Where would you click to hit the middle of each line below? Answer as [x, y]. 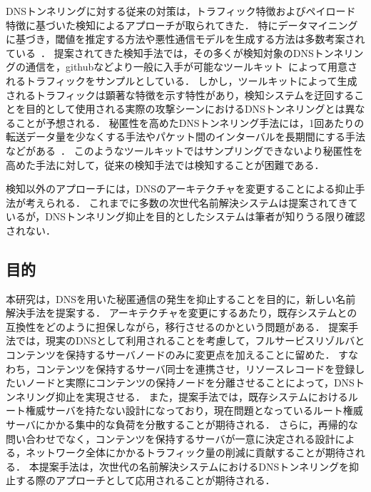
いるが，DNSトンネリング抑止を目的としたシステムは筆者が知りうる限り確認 [185, 216]
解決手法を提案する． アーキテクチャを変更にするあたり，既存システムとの [182, 313]
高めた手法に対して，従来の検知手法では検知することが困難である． [165, 164]
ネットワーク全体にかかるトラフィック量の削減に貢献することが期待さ [190, 452]
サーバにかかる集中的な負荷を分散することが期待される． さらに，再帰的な [182, 425]
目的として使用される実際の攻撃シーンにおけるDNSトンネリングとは [185, 109]
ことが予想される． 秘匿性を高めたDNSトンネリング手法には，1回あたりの [190, 122]
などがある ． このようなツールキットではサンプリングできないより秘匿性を [184, 150]
